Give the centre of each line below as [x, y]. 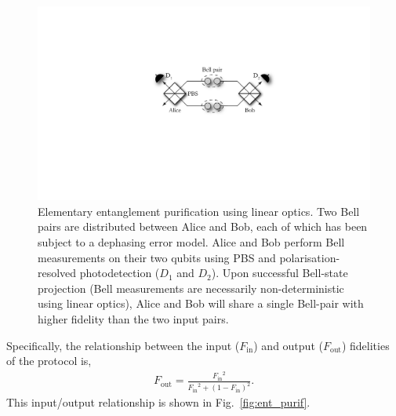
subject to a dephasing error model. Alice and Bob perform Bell [191, 241]
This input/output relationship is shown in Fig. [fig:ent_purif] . [158, 402]
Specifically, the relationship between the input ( [123, 345]
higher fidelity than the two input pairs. [133, 318]
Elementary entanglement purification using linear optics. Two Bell [199, 211]
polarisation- [310, 257]
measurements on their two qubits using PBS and [157, 257]
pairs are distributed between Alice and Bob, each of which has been [203, 226]
